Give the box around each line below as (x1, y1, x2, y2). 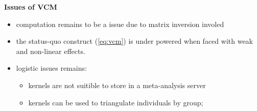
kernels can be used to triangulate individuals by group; (28, 97, 203, 107)
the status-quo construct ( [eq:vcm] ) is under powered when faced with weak (16, 36, 253, 46)
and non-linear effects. (16, 45, 85, 56)
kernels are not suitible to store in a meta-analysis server (28, 79, 206, 90)
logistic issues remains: (16, 63, 87, 73)
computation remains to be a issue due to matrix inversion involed (16, 18, 224, 29)
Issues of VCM (4, 2, 57, 12)
